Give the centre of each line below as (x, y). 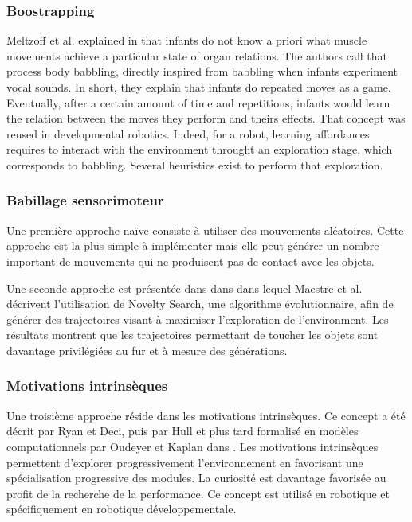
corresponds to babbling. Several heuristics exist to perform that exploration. (195, 164)
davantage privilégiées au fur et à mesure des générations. (147, 350)
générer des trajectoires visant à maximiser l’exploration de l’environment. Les (198, 319)
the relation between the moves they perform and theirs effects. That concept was (206, 118)
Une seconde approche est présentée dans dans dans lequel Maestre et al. (184, 288)
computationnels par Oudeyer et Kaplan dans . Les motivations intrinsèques (192, 446)
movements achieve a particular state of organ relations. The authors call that (197, 55)
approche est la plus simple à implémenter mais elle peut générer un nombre (193, 245)
